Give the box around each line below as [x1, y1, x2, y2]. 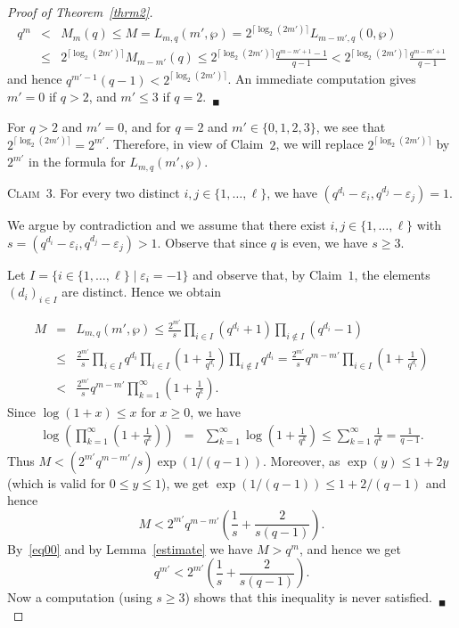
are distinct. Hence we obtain [61, 282, 222, 301]
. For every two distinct [52, 183, 180, 201]
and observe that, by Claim [193, 265, 342, 283]
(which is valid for [7, 473, 106, 492]
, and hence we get [299, 539, 401, 558]
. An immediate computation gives [227, 69, 416, 88]
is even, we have [280, 232, 368, 251]
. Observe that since [157, 232, 266, 251]
